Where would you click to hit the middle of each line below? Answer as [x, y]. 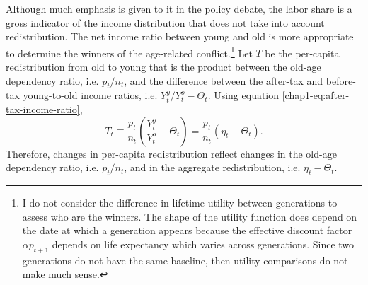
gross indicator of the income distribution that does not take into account [165, 22]
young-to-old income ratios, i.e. [90, 95]
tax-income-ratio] [43, 109]
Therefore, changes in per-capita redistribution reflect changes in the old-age [171, 153]
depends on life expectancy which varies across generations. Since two [203, 244]
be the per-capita [302, 53]
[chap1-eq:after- [316, 95]
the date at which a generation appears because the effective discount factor [187, 230]
